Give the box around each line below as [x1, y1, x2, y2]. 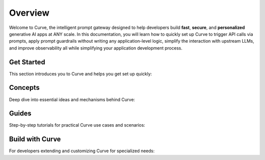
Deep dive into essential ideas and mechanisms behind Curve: [9, 96, 135, 103]
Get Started [9, 58, 45, 66]
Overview [9, 7, 50, 18]
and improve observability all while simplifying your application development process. [9, 45, 183, 51]
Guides [9, 109, 32, 118]
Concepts [9, 83, 40, 92]
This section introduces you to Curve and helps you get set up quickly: [9, 71, 152, 77]
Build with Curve [9, 135, 61, 143]
